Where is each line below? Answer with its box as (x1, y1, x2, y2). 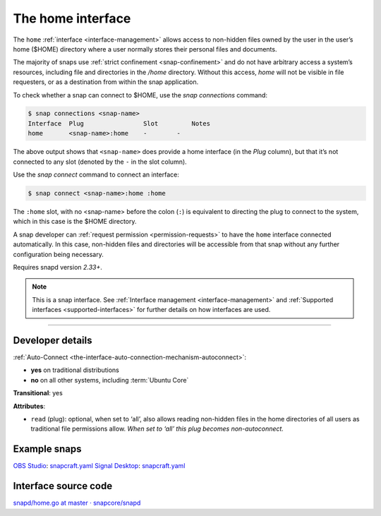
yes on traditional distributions (30, 366, 120, 374)
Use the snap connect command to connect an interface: (13, 170, 180, 179)
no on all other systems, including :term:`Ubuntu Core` (30, 376, 189, 384)
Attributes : (13, 402, 46, 410)
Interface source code (13, 480, 113, 492)
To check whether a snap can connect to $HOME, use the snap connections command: (13, 90, 268, 99)
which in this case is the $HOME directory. (13, 217, 137, 226)
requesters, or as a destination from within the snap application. (13, 78, 199, 86)
